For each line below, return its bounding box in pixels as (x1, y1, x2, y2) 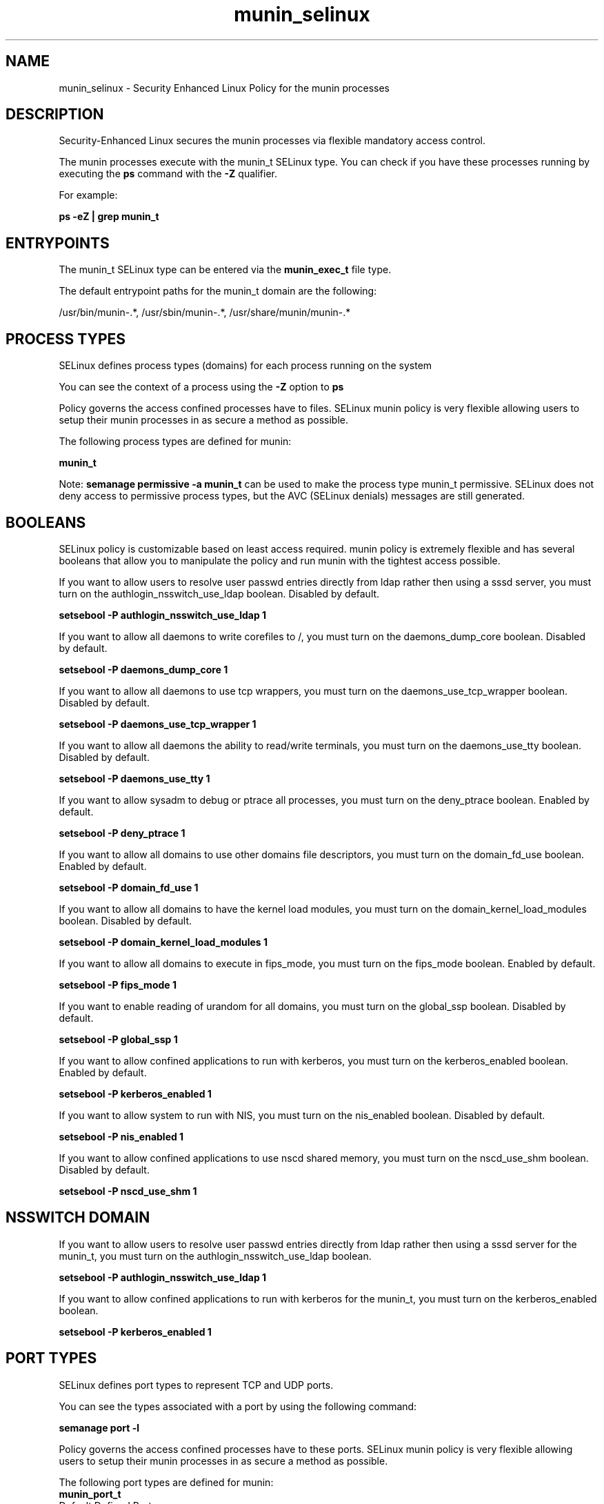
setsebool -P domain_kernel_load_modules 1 (59, 936, 268, 948)
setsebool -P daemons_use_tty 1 (59, 772, 210, 784)
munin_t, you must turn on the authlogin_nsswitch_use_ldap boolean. (59, 1249, 372, 1262)
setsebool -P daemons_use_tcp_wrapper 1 (59, 718, 256, 730)
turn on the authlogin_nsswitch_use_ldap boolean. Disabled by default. (59, 587, 380, 600)
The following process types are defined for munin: (59, 435, 292, 448)
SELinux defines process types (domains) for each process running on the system (59, 359, 432, 372)
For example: (59, 189, 118, 201)
